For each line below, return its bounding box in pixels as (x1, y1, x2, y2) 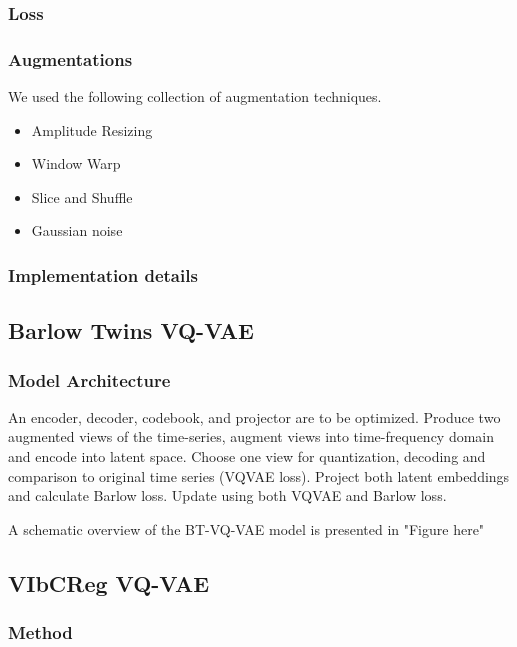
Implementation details (8, 262, 198, 287)
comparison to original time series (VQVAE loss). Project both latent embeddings (8, 465, 510, 486)
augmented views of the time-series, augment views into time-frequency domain (8, 426, 495, 447)
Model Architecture (8, 367, 171, 392)
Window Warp (31, 153, 121, 174)
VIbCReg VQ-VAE (8, 567, 210, 598)
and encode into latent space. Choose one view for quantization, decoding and (8, 446, 486, 467)
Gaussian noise (31, 220, 123, 241)
